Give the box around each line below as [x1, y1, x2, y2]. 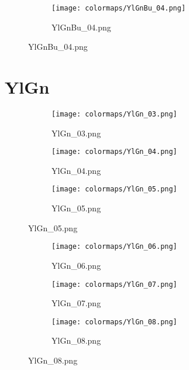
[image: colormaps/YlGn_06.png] [51, 242, 177, 251]
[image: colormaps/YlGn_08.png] [51, 317, 177, 326]
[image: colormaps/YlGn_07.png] [51, 280, 177, 289]
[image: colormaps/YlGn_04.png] [51, 148, 177, 156]
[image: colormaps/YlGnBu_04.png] [51, 4, 186, 12]
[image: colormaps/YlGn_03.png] [51, 109, 177, 118]
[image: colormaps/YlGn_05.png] [51, 185, 177, 194]
